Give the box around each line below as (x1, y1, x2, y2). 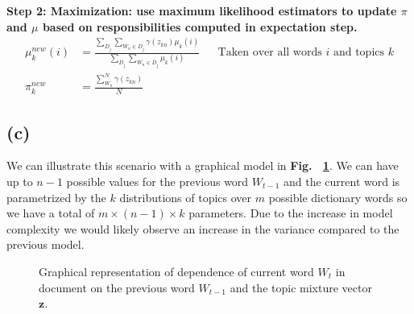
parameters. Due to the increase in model (188, 205, 393, 221)
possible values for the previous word (66, 173, 249, 190)
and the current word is (283, 173, 400, 190)
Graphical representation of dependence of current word (39, 262, 314, 279)
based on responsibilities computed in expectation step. (42, 18, 358, 35)
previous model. (6, 236, 85, 253)
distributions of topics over (119, 188, 252, 205)
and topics (333, 47, 385, 58)
